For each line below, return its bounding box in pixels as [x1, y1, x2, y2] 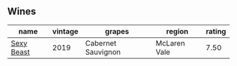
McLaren [155, 38, 186, 48]
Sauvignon [85, 47, 121, 57]
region [166, 26, 189, 36]
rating [205, 26, 226, 36]
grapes [104, 26, 129, 36]
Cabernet [85, 38, 116, 48]
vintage [52, 26, 79, 36]
